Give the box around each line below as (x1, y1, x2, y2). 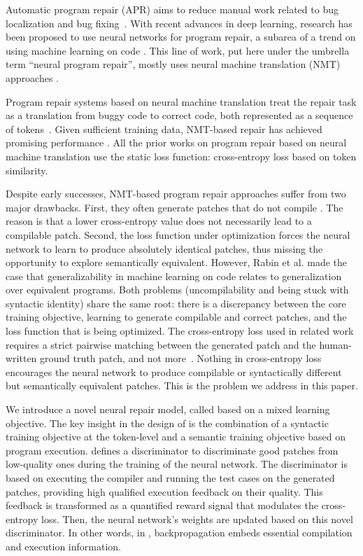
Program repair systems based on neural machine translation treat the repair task (6, 94, 357, 109)
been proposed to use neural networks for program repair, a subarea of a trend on (6, 29, 356, 44)
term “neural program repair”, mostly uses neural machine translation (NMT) (6, 57, 341, 71)
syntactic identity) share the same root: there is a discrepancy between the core (6, 296, 346, 310)
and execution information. (6, 538, 121, 553)
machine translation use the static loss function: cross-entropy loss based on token (6, 148, 357, 163)
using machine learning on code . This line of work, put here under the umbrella (6, 43, 350, 57)
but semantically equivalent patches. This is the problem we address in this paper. (6, 378, 358, 393)
